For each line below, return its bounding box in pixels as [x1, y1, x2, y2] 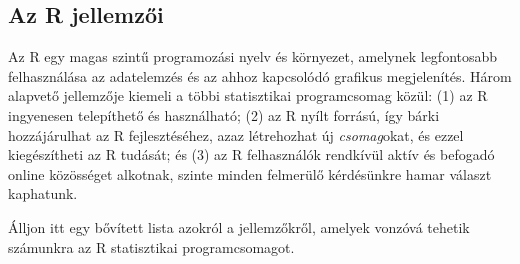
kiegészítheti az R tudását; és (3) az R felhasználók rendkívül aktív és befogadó [8, 144, 495, 165]
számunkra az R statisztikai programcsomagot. [8, 236, 295, 257]
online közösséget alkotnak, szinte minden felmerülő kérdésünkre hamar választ [8, 163, 492, 184]
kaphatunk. [8, 183, 78, 204]
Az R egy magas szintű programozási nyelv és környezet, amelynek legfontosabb [8, 46, 498, 67]
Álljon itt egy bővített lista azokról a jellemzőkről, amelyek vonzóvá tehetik [8, 216, 470, 237]
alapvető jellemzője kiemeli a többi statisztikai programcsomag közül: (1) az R [8, 85, 488, 106]
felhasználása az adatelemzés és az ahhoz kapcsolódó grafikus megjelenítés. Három [8, 65, 512, 86]
